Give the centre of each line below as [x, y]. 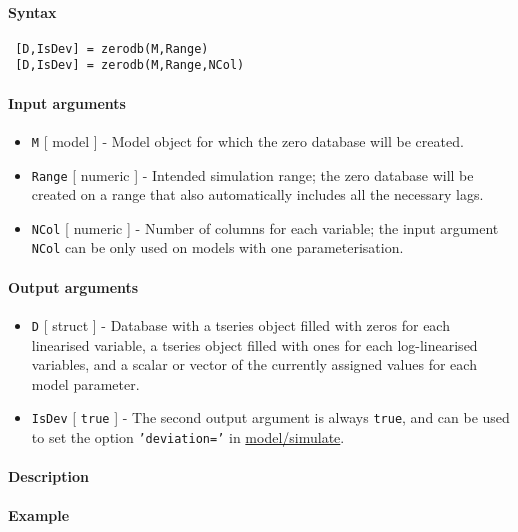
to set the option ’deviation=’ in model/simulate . [188, 437]
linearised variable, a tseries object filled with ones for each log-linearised [254, 344]
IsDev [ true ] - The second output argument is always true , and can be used [270, 417]
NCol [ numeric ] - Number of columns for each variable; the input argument [265, 227]
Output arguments [73, 286]
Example [39, 515]
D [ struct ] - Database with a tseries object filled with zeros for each [240, 324]
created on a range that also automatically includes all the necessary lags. [257, 194]
